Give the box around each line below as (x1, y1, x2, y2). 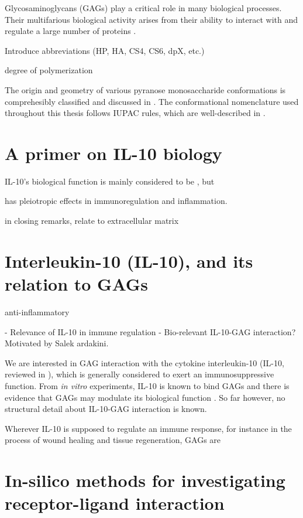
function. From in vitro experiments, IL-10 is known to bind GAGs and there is (5, 379, 290, 391)
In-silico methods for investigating (5, 468, 285, 492)
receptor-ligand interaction (5, 491, 225, 515)
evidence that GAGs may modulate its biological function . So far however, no (5, 391, 285, 403)
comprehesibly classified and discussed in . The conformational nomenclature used (5, 95, 299, 107)
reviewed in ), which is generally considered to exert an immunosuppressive (5, 368, 274, 380)
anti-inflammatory (5, 305, 70, 318)
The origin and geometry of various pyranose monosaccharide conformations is (5, 83, 286, 96)
